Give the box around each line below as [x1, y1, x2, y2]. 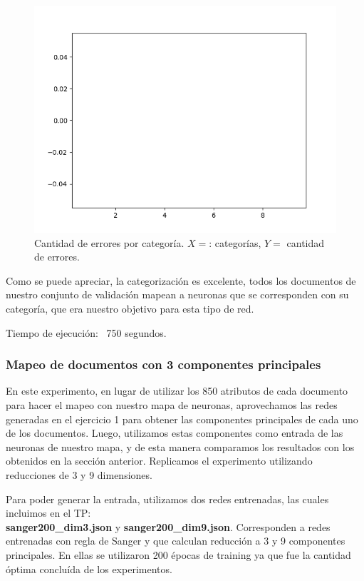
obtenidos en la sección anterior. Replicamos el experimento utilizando [6, 453, 313, 468]
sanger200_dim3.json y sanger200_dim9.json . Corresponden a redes [6, 519, 331, 534]
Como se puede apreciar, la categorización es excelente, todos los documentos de [6, 273, 356, 288]
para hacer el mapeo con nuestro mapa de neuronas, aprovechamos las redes [6, 397, 338, 412]
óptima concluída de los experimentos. [6, 561, 172, 576]
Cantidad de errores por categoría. [34, 235, 184, 250]
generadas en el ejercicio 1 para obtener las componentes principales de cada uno [6, 411, 358, 426]
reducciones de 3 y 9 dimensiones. [6, 467, 152, 482]
